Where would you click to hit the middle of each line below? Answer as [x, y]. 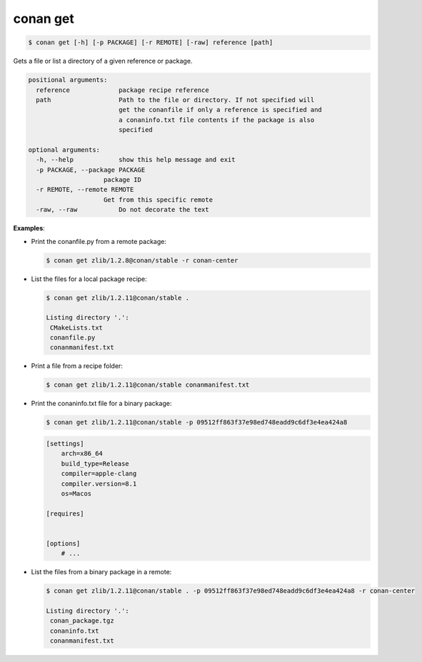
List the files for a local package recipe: [89, 279]
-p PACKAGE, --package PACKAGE [91, 170]
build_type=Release [95, 463]
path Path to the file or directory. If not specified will [175, 100]
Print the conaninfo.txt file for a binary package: [101, 404]
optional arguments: [64, 149]
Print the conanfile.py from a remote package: [99, 241]
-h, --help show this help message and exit [136, 160]
